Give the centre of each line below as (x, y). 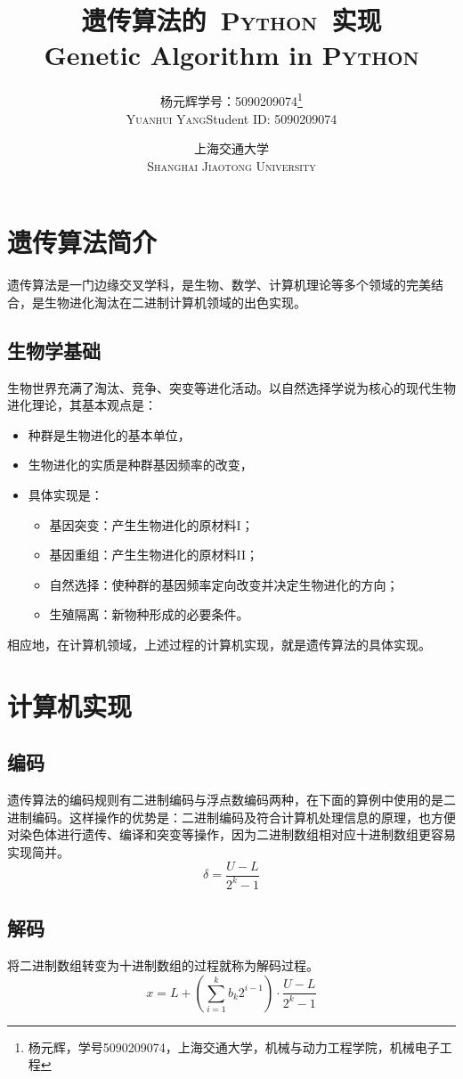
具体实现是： (65, 495)
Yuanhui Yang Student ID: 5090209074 (231, 118)
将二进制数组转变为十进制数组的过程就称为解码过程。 (163, 965)
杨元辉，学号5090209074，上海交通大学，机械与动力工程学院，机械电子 (234, 1046)
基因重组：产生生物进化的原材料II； (154, 555)
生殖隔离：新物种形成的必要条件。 (149, 614)
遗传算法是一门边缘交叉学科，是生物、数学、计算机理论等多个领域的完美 (219, 285)
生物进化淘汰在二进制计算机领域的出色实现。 (175, 302)
